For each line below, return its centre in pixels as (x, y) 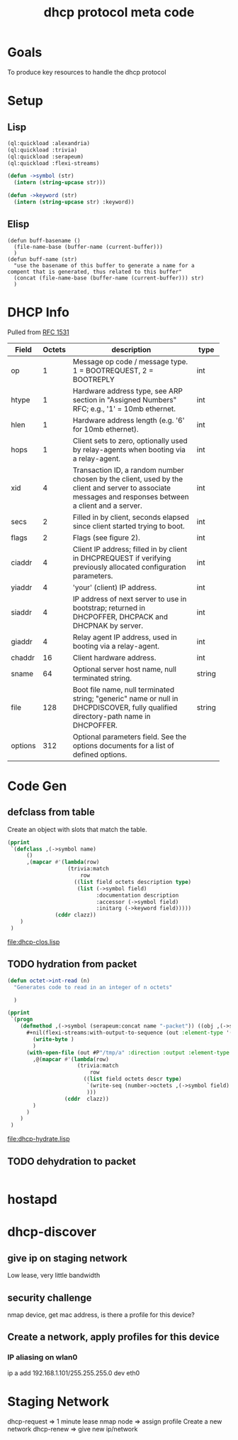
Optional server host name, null (125, 669)
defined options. (100, 754)
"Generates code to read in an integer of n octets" (93, 987)
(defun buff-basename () (44, 240)
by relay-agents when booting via (129, 449)
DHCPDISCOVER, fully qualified (125, 707)
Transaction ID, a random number (128, 470)
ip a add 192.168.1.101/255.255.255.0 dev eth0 (74, 1372)
